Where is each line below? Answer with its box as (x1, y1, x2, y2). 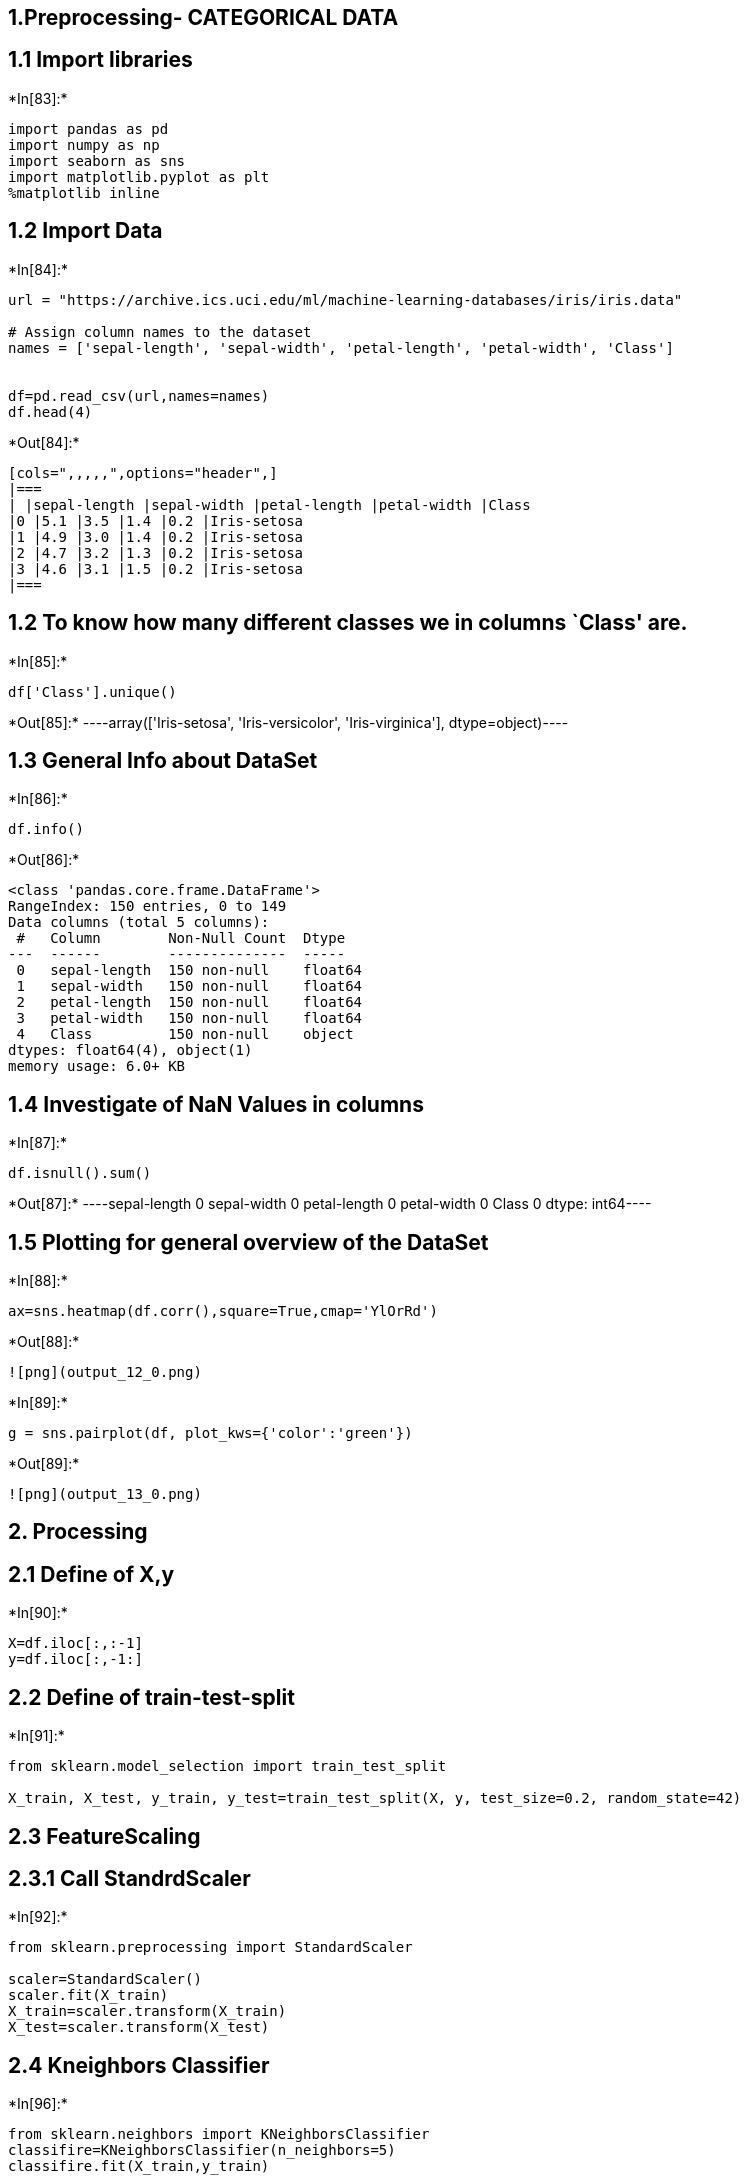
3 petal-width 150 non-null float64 (16, 1010, 363, 1027)
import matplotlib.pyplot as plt (8, 168, 270, 185)
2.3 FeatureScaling (8, 1823, 201, 1849)
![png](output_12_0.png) (8, 1364, 202, 1381)
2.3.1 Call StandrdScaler (8, 1866, 251, 1892)
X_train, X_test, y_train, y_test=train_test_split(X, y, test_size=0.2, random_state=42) (8, 1790, 742, 1807)
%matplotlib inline (8, 184, 160, 201)
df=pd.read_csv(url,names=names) (8, 387, 270, 404)
